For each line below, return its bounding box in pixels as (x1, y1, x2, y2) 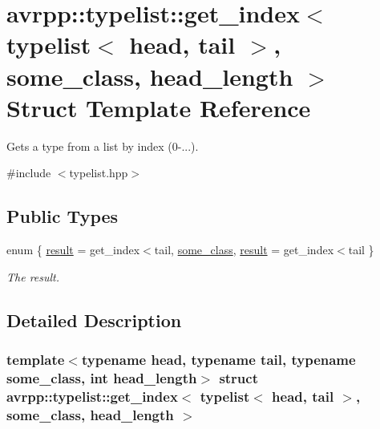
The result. (6, 268, 60, 285)
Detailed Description (6, 307, 182, 332)
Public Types (6, 204, 119, 229)
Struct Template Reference (6, 91, 311, 123)
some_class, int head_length (6, 367, 197, 387)
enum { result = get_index (6, 241, 140, 258)
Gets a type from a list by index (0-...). (6, 137, 199, 154)
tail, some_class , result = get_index (154, 241, 334, 258)
